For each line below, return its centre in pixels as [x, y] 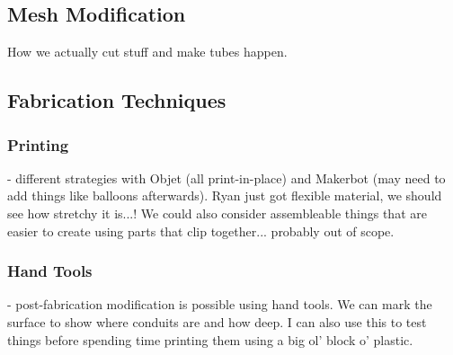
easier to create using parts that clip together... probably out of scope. [201, 231]
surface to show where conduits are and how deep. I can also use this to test [217, 321]
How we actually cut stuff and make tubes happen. [147, 52]
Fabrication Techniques [117, 100]
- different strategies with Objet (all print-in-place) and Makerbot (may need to [226, 177]
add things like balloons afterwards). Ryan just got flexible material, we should [225, 195]
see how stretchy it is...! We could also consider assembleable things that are [217, 213]
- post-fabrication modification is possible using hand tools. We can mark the [220, 304]
